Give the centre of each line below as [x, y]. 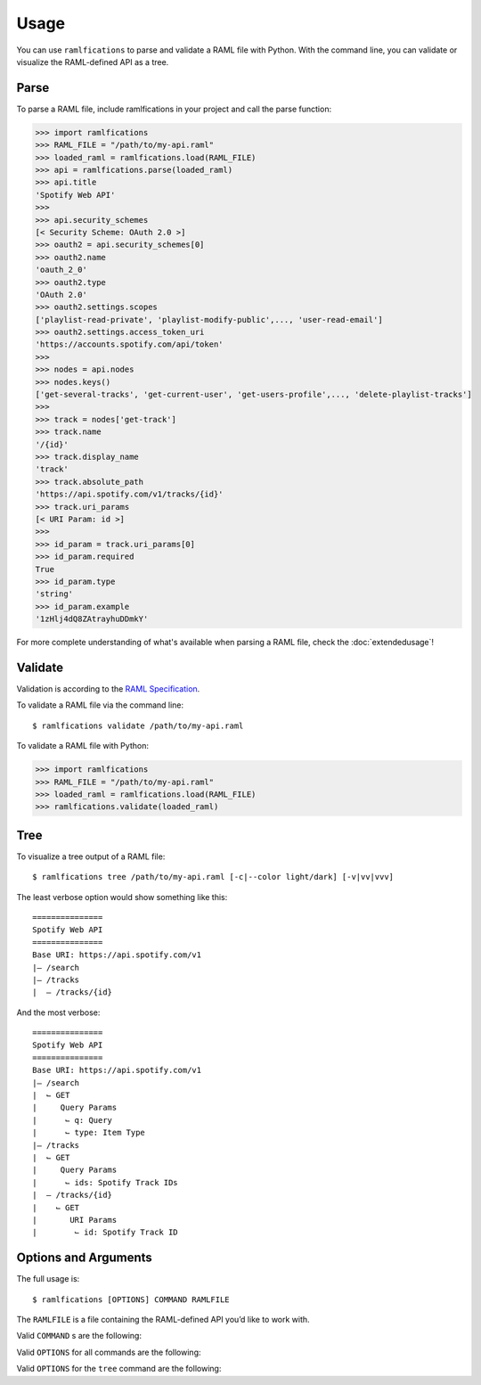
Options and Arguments [85, 1258]
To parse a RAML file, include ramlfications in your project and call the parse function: [174, 109]
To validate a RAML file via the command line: [100, 705]
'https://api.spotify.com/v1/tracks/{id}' [129, 494]
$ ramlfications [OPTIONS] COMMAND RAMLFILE [131, 1299]
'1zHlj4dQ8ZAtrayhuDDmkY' [92, 619]
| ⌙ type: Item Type [89, 1133]
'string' [54, 594]
